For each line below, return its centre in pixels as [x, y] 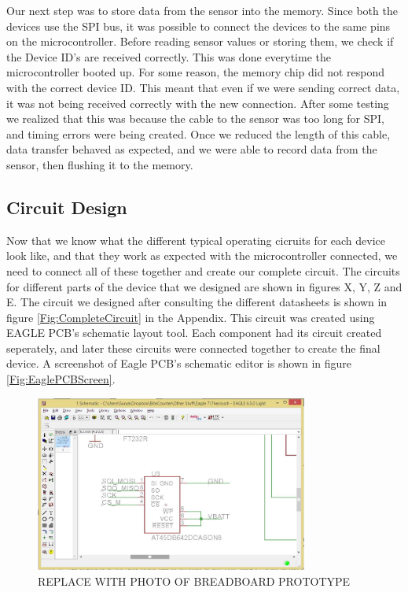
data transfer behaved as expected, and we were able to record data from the [192, 149]
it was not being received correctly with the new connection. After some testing [198, 103]
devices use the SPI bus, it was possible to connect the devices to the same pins [198, 26]
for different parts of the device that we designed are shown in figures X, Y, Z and [204, 286]
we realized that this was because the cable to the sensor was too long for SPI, [195, 118]
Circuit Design [67, 207]
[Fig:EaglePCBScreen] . [61, 379]
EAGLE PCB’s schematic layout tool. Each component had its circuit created [194, 333]
